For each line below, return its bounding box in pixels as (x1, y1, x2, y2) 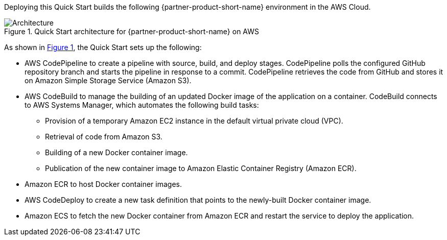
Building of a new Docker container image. (45, 148, 188, 157)
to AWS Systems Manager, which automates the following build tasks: (25, 101, 259, 109)
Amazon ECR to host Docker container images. (25, 180, 182, 188)
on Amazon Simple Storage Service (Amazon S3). (25, 76, 192, 85)
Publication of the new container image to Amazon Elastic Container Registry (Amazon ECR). (45, 164, 357, 173)
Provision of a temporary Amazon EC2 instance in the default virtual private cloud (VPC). (45, 116, 343, 125)
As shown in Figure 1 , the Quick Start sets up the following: (4, 43, 202, 52)
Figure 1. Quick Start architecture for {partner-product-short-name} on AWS (4, 27, 260, 36)
